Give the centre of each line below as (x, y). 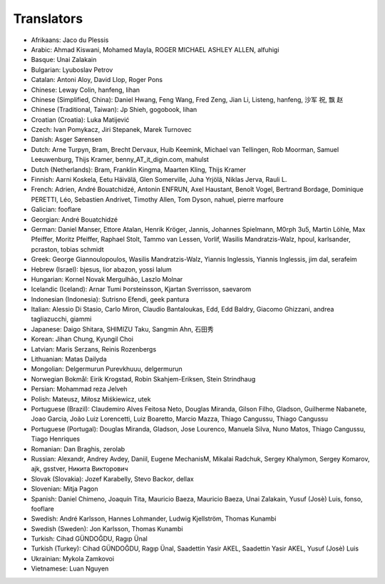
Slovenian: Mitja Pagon (65, 489)
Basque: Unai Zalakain (64, 60)
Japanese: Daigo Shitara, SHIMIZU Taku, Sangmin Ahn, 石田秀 (122, 329)
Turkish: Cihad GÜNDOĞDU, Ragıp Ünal (89, 539)
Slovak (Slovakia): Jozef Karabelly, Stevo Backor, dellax (112, 478)
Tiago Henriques (56, 439)
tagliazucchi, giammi (61, 319)
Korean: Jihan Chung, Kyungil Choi (82, 339)
